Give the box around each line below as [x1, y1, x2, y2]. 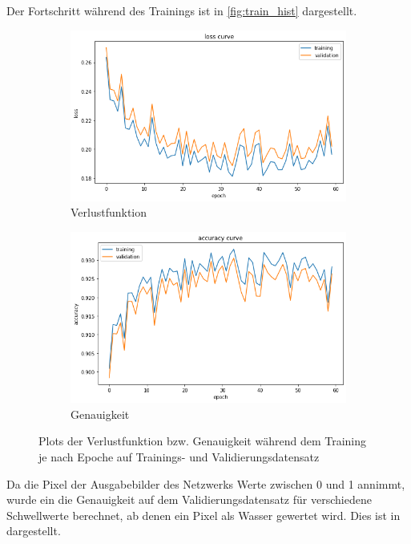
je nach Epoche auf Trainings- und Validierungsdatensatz [38, 448, 320, 465]
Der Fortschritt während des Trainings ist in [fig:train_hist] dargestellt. [6, 2, 357, 18]
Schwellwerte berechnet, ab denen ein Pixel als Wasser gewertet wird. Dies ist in [6, 506, 401, 523]
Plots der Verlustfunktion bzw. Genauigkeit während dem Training [38, 432, 366, 449]
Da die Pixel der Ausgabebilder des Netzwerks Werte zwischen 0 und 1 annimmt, [6, 475, 405, 492]
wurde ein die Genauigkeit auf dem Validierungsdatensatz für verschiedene [6, 491, 372, 508]
